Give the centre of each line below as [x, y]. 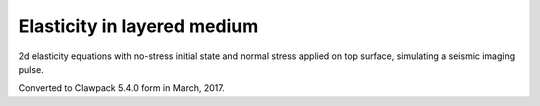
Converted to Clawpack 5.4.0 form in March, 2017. [121, 88]
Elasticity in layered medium [138, 26]
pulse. [31, 69]
